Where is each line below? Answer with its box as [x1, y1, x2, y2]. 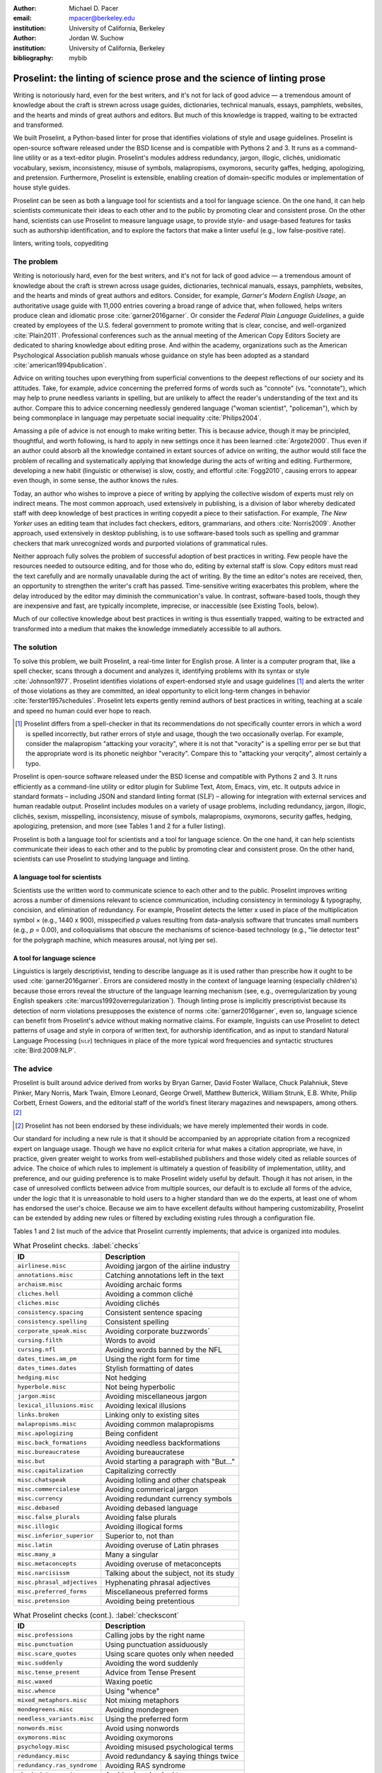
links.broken [17, 1411, 59, 1418]
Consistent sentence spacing [105, 1307, 203, 1317]
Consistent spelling [105, 1316, 169, 1326]
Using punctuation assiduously [105, 1639, 208, 1649]
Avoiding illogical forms [105, 1521, 183, 1531]
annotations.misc [17, 1272, 74, 1279]
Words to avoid [105, 1335, 156, 1345]
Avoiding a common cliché [105, 1289, 194, 1299]
